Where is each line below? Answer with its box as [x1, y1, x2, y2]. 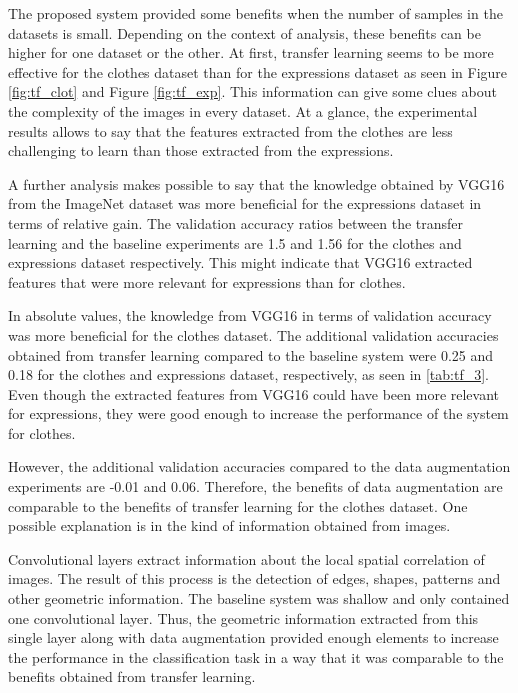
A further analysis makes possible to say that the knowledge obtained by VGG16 [8, 173, 505, 194]
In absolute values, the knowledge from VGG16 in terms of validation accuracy [8, 305, 492, 326]
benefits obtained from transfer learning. [8, 666, 256, 687]
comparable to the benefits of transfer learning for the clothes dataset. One [8, 495, 468, 516]
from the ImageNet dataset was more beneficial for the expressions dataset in [8, 193, 482, 214]
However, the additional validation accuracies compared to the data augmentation [8, 456, 511, 477]
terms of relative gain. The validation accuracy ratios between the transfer [8, 212, 464, 233]
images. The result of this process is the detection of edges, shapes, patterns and [8, 568, 501, 589]
